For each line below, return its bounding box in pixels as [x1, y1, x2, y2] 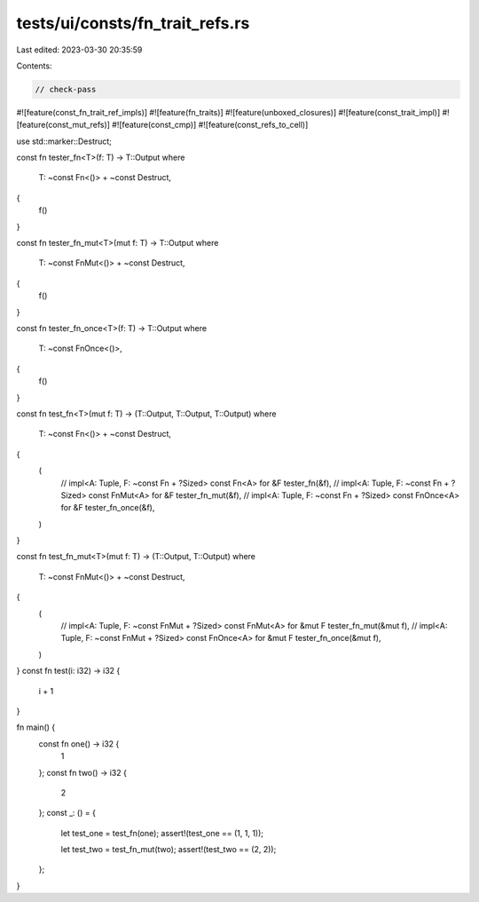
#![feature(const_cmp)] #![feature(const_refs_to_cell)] [112, 120, 309, 131]
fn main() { [16, 722, 56, 732]
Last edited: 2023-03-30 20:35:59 [16, 44, 143, 55]
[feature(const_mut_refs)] [16, 120, 111, 131]
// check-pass [35, 84, 97, 94]
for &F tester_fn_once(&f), [60, 502, 155, 513]
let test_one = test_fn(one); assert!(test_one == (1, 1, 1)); [60, 827, 264, 838]
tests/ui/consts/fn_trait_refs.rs [16, 13, 250, 33]
